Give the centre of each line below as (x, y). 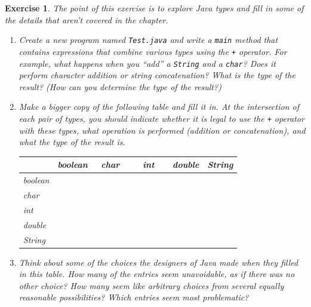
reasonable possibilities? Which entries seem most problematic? (134, 297)
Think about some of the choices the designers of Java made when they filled (158, 262)
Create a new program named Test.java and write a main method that (148, 40)
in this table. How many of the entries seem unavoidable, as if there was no (157, 274)
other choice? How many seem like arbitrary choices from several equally (151, 285)
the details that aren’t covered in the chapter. (87, 19)
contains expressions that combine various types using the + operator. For (153, 51)
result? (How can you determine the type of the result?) (120, 86)
